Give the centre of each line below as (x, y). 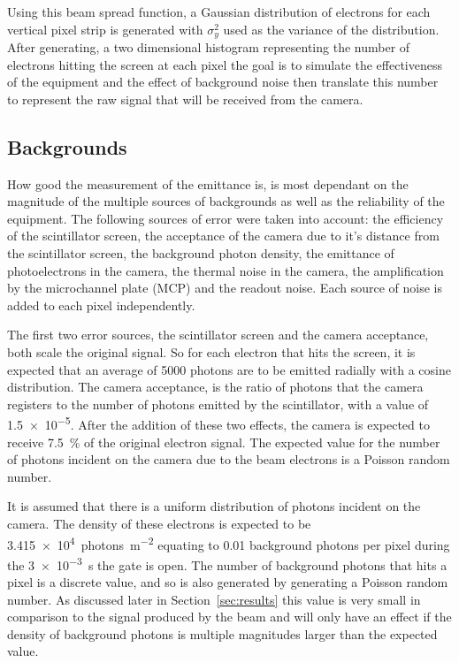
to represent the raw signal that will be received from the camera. (185, 99)
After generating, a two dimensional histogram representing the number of (209, 47)
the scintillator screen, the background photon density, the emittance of (201, 253)
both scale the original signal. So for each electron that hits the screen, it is (211, 351)
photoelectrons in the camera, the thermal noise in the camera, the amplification (226, 270)
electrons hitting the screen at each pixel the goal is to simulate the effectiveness (225, 64)
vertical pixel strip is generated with (105, 29)
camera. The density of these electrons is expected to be (159, 523)
